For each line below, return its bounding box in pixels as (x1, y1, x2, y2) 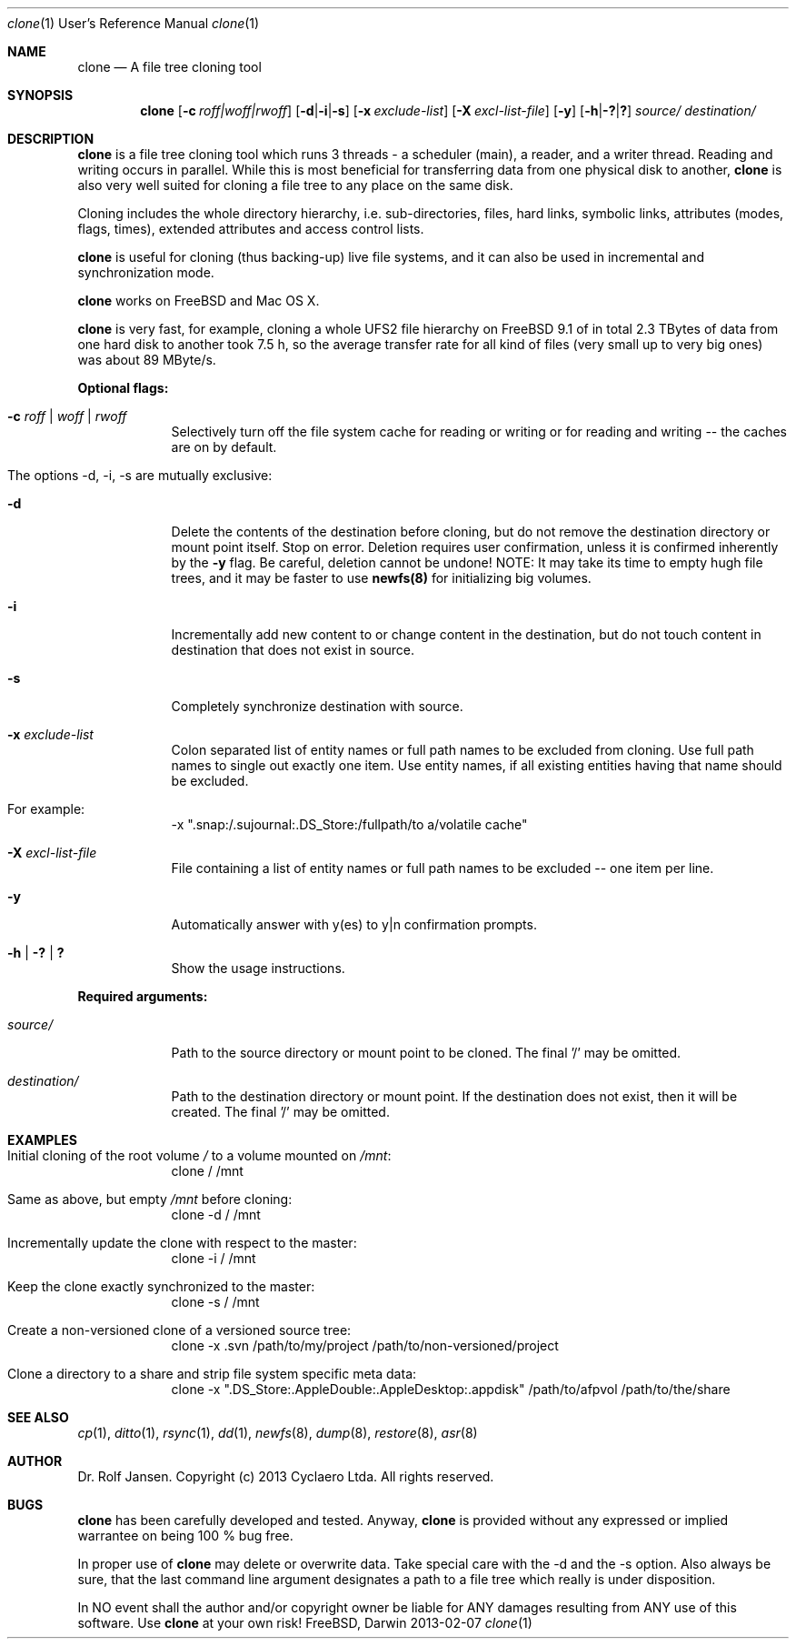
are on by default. (171, 439, 277, 455)
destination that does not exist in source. (171, 642, 414, 657)
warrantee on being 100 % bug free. (77, 1528, 294, 1543)
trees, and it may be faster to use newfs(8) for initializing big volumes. (171, 570, 592, 586)
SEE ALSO (7, 1410, 69, 1425)
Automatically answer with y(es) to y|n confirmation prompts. (171, 917, 537, 932)
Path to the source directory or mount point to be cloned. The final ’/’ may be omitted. (171, 1045, 682, 1060)
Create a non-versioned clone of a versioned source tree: (7, 1322, 352, 1338)
